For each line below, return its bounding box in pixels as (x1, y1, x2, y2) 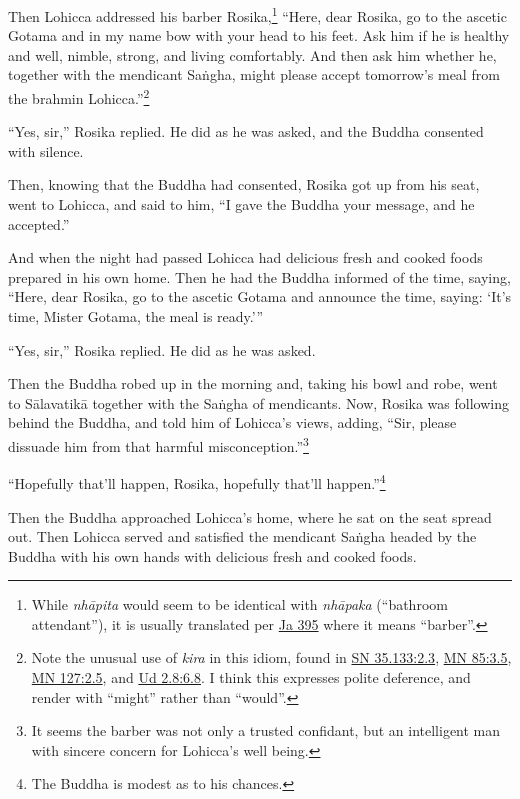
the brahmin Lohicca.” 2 (8, 85, 150, 108)
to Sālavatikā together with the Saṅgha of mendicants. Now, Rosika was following (8, 392, 509, 413)
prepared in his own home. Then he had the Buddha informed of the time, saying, (8, 266, 511, 287)
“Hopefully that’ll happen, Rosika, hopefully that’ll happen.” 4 (8, 470, 386, 493)
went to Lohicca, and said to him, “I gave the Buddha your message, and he (8, 194, 475, 215)
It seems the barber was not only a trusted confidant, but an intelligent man (31, 720, 501, 741)
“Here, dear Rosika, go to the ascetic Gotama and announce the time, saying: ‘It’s (8, 286, 512, 307)
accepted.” (8, 213, 70, 234)
